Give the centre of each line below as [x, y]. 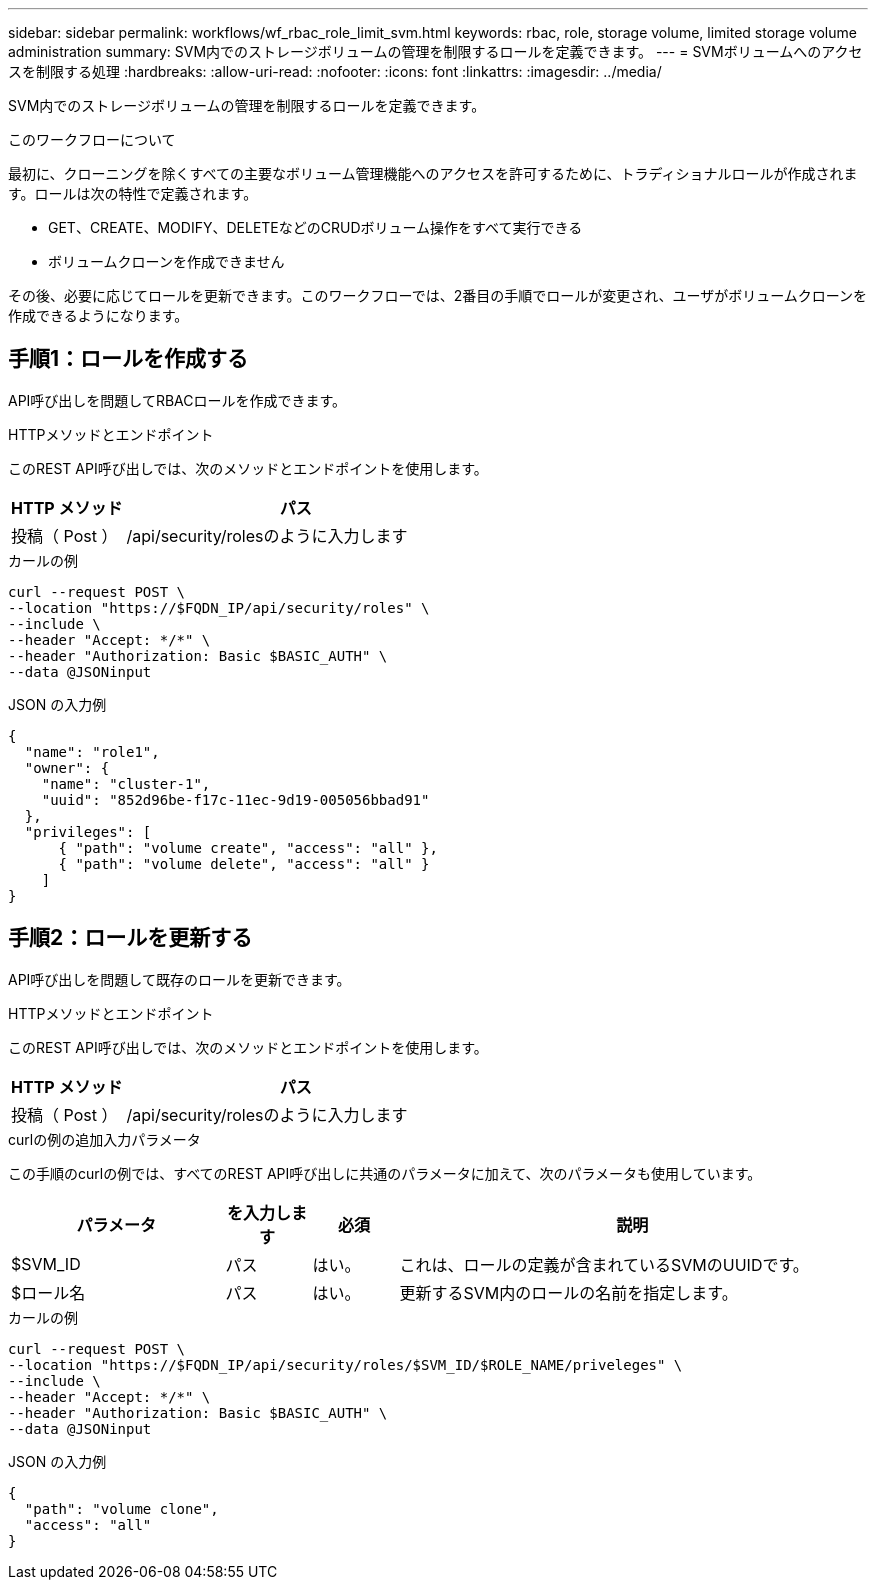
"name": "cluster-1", [126, 783]
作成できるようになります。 [98, 315]
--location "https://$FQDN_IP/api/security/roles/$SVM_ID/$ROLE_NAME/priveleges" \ [345, 1364]
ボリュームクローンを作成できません [166, 261]
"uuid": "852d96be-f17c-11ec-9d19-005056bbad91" [235, 799]
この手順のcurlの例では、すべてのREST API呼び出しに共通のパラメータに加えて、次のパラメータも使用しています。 [385, 1173]
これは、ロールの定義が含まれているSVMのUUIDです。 [604, 1264]
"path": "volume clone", [121, 1508]
